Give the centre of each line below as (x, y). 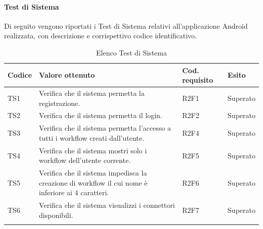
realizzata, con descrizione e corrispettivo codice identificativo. (101, 36)
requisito (198, 80)
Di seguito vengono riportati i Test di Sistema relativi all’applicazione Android (126, 25)
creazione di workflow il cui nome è (93, 182)
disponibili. (56, 215)
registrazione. (60, 103)
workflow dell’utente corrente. (85, 160)
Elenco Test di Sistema (131, 52)
